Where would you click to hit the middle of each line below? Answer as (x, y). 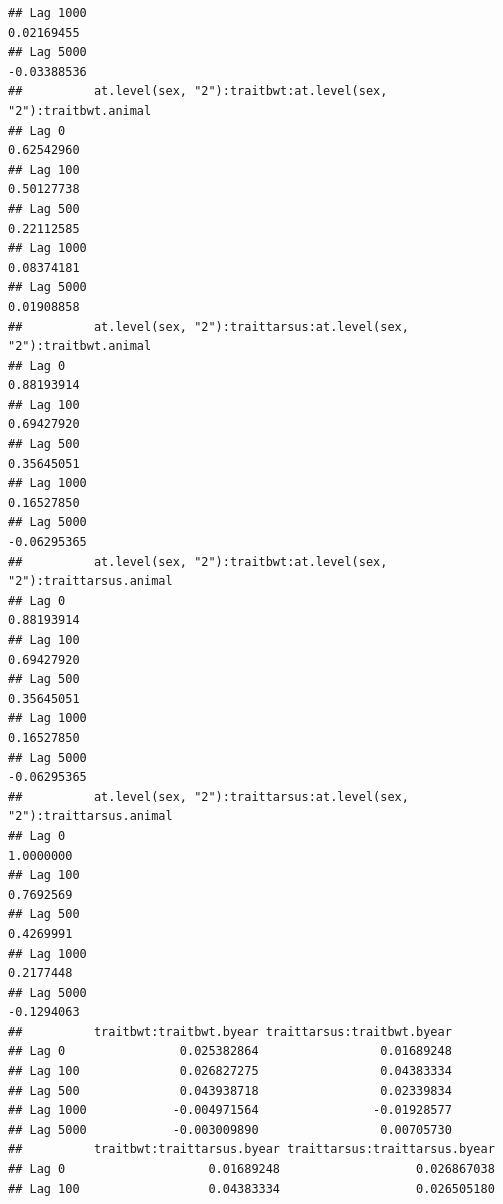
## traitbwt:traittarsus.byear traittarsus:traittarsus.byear (251, 1149)
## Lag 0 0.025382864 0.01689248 (230, 1051)
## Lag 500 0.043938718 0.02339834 (230, 1090)
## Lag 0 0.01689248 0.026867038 (251, 1169)
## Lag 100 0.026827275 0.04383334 (230, 1071)
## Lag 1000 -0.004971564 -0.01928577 (230, 1110)
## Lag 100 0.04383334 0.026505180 (251, 1188)
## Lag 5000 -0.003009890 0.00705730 (230, 1129)
